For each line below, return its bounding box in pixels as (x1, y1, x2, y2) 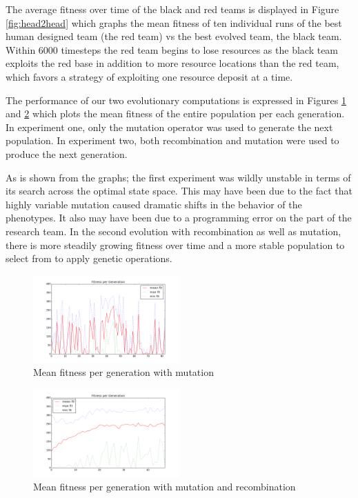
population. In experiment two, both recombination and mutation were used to (6, 133, 339, 148)
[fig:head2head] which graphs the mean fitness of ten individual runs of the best (6, 15, 342, 30)
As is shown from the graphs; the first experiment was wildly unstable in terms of (6, 170, 351, 184)
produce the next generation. (6, 146, 128, 161)
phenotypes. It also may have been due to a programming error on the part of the (6, 210, 352, 225)
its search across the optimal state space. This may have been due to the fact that (6, 183, 352, 198)
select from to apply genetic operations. (6, 251, 172, 266)
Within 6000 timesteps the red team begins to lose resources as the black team (6, 42, 339, 57)
